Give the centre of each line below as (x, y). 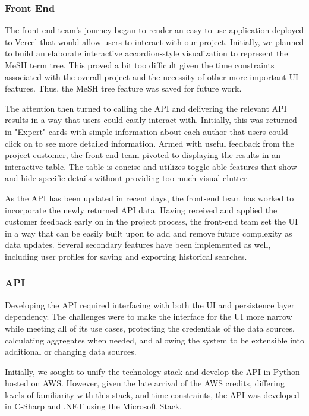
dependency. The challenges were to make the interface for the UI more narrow (149, 316)
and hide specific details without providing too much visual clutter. (127, 178)
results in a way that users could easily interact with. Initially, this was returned (151, 120)
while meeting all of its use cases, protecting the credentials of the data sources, (150, 328)
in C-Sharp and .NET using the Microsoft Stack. (93, 406)
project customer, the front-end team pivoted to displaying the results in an (143, 155)
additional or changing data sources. (71, 352)
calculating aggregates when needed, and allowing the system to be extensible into (154, 340)
